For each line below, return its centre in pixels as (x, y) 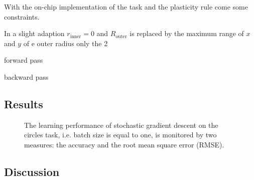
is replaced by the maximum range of (187, 33)
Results (24, 104)
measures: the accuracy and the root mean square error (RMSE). (124, 144)
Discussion (32, 171)
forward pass (24, 60)
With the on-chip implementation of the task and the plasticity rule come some (126, 7)
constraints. (22, 16)
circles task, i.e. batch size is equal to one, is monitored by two (120, 135)
